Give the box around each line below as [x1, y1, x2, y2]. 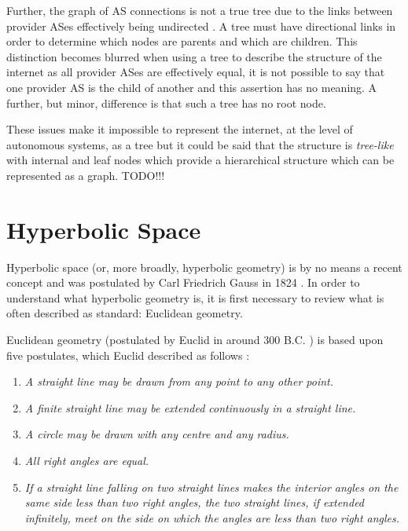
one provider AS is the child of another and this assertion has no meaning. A [6, 79, 377, 95]
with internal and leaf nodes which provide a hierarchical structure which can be [6, 152, 395, 168]
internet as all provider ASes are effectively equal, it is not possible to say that [6, 64, 385, 80]
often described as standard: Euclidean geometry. [6, 305, 243, 321]
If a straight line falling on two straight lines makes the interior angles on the [24, 478, 399, 495]
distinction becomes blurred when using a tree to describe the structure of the [6, 48, 382, 64]
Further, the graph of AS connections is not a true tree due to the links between [6, 2, 393, 18]
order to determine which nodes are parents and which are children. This [6, 33, 358, 49]
